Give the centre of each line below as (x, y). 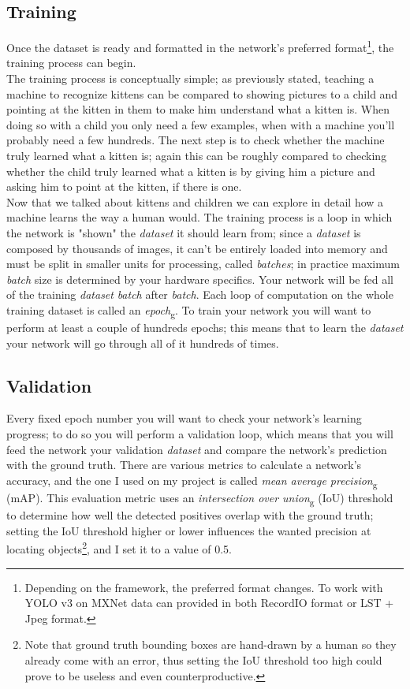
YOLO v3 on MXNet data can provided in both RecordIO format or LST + (209, 603)
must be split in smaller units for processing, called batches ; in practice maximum (203, 264)
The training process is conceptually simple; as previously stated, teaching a (190, 78)
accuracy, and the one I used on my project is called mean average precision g (192, 481)
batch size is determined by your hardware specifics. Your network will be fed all (200, 279)
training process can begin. (71, 63)
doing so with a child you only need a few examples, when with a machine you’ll (201, 124)
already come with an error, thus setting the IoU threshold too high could (203, 659)
